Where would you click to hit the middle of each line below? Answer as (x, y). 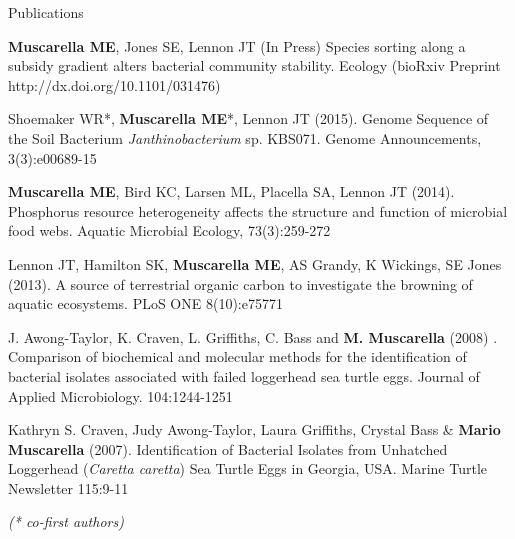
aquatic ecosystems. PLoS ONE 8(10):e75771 (145, 303)
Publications (46, 12)
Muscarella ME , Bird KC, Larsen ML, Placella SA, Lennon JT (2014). (231, 191)
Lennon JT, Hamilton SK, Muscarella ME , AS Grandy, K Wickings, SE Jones (255, 263)
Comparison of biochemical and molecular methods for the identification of (237, 356)
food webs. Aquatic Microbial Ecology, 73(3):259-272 (169, 230)
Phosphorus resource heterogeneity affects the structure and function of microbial (258, 210)
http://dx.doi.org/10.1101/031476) (114, 84)
